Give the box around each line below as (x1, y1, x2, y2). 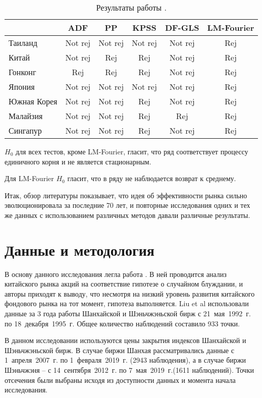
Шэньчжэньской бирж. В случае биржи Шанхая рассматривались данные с (5, 345, 234, 355)
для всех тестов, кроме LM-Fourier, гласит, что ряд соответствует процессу (15, 146, 248, 156)
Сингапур (9, 125, 42, 136)
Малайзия (9, 110, 43, 122)
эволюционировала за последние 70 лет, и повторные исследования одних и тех (5, 200, 250, 210)
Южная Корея (9, 95, 58, 107)
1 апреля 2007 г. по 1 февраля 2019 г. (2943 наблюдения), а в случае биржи (5, 355, 246, 365)
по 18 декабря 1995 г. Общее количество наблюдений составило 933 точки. (5, 318, 240, 328)
